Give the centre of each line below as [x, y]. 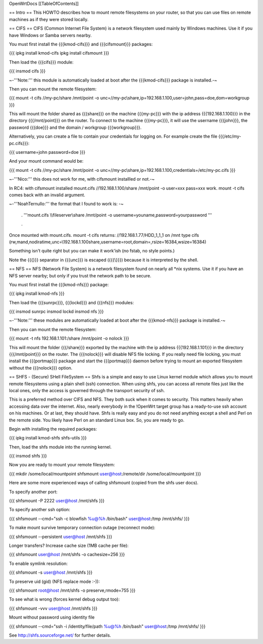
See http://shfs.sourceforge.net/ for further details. [60, 635]
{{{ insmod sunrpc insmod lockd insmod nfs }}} [56, 312]
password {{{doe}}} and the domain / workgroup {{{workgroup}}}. [75, 127]
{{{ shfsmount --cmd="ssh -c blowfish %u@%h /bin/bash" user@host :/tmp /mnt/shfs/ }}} [99, 519]
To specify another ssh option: [40, 510]
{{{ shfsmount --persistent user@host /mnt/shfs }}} [61, 537]
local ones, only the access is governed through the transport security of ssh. [87, 390]
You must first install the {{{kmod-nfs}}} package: [59, 284]
